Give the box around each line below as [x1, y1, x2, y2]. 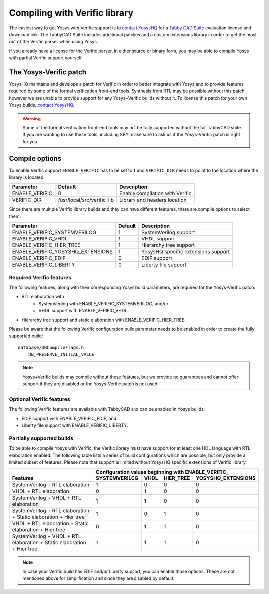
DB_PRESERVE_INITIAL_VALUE [28, 352, 95, 357]
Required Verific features [9, 274, 72, 281]
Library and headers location [119, 197, 187, 204]
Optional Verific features [9, 396, 70, 403]
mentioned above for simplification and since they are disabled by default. [22, 575, 175, 581]
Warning [22, 116, 41, 121]
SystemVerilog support [141, 229, 195, 236]
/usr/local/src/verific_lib [58, 197, 114, 204]
